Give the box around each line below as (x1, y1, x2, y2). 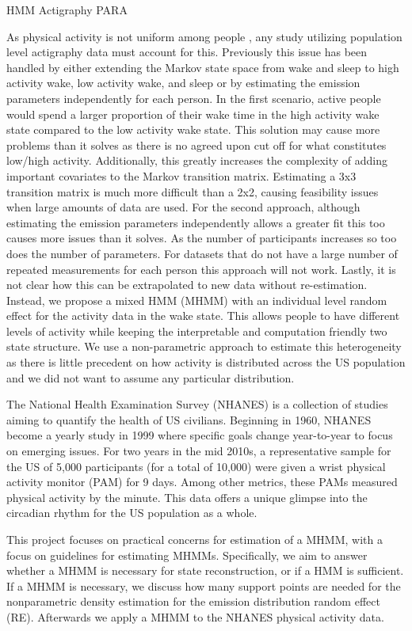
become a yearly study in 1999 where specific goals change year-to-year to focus (6, 427, 393, 443)
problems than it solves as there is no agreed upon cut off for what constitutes (6, 136, 387, 153)
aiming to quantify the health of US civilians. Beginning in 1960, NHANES (6, 411, 372, 428)
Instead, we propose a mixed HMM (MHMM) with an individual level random (6, 291, 387, 308)
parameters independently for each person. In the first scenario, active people (6, 89, 381, 106)
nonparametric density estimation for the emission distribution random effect (6, 593, 380, 610)
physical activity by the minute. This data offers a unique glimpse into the (6, 488, 368, 505)
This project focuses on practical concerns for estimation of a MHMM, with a (6, 531, 383, 547)
